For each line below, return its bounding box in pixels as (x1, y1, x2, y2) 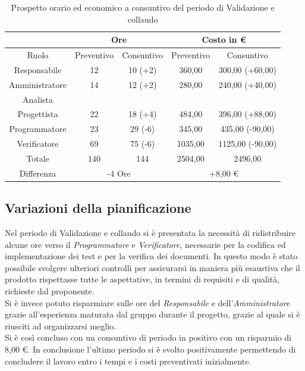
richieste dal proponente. (5, 285, 95, 297)
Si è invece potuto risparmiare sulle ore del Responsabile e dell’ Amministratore (5, 296, 290, 309)
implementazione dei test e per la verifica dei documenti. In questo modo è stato (5, 250, 298, 262)
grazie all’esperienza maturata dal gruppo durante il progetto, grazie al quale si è (5, 308, 300, 320)
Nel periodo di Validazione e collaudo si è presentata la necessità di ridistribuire (5, 227, 296, 239)
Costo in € (202, 33, 246, 46)
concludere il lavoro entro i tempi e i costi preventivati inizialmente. (5, 354, 251, 367)
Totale (26, 152, 49, 164)
